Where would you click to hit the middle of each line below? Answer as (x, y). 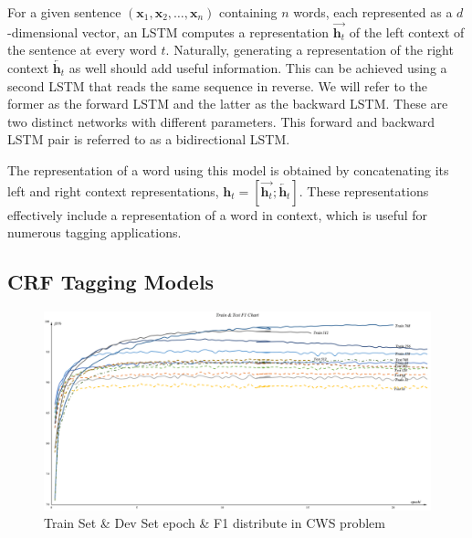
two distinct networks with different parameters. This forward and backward (221, 121)
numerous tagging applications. (94, 232)
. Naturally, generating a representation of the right (309, 50)
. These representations (364, 190)
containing (248, 12)
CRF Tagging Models (111, 282)
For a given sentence (64, 12)
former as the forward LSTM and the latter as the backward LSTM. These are (228, 104)
